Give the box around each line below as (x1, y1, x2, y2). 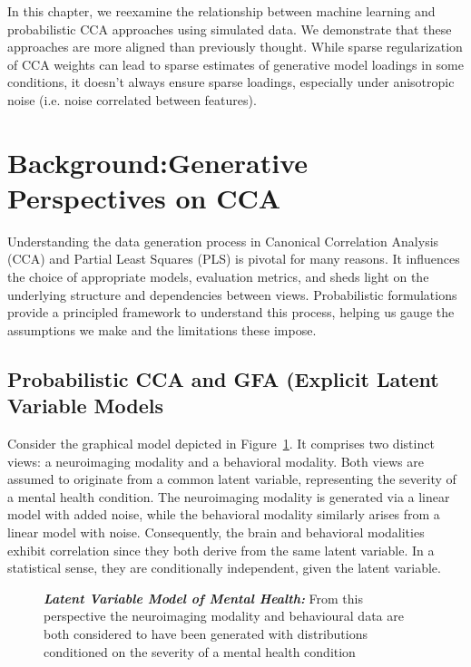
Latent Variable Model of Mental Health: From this (44, 588, 363, 607)
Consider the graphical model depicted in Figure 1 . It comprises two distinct (7, 434, 435, 453)
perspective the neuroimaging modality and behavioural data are (44, 606, 404, 625)
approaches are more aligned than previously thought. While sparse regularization (7, 37, 463, 56)
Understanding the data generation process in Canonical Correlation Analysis (7, 231, 439, 250)
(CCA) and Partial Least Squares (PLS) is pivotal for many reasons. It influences (7, 249, 460, 268)
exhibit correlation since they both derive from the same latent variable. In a (7, 540, 435, 559)
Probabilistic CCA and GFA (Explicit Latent (7, 364, 439, 392)
